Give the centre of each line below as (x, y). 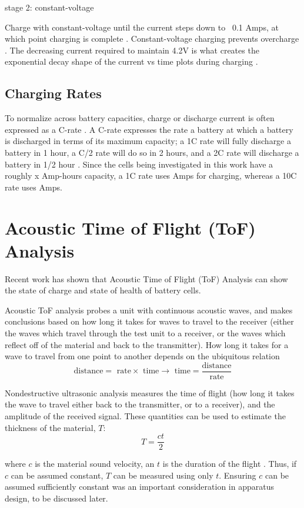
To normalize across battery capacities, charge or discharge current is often (140, 118)
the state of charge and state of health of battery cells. (103, 290)
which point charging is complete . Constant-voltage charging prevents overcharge (152, 39)
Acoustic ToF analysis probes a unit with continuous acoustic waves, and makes (149, 310)
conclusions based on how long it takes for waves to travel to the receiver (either (149, 321)
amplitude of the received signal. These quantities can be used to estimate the (145, 416)
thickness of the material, (50, 427)
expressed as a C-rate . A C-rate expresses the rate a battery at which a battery (149, 129)
